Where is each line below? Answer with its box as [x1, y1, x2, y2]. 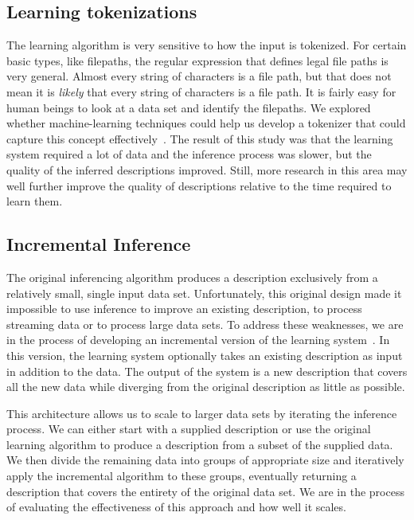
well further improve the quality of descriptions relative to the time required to [6, 177, 392, 194]
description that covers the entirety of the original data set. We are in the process [6, 483, 404, 499]
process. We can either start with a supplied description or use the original [6, 420, 371, 437]
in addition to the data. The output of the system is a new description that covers [6, 362, 408, 379]
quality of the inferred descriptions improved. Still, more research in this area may [6, 161, 408, 178]
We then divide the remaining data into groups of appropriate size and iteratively [6, 452, 404, 468]
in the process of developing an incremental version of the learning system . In [6, 331, 390, 348]
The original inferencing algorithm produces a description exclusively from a [6, 268, 378, 285]
